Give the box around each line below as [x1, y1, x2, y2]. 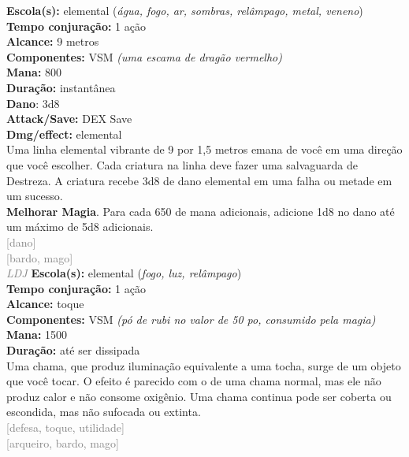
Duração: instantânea [6, 79, 116, 95]
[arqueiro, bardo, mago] [6, 434, 119, 451]
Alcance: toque [6, 295, 84, 312]
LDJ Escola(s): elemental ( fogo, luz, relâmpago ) [6, 265, 242, 281]
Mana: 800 [6, 64, 62, 80]
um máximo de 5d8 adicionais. [6, 218, 154, 235]
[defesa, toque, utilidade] [6, 419, 125, 436]
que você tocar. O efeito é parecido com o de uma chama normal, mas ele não [6, 373, 381, 389]
